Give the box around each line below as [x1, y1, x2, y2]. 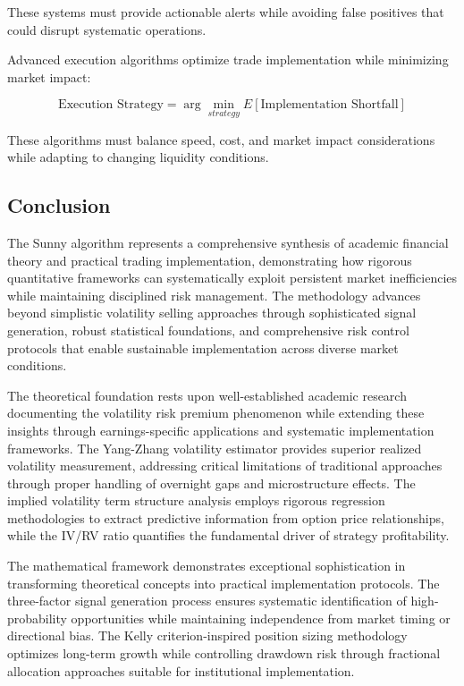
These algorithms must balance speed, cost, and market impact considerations [7, 130, 435, 148]
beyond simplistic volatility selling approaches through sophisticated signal [7, 303, 417, 322]
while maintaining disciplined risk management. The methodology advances [7, 285, 421, 304]
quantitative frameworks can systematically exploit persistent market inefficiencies [7, 268, 458, 287]
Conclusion [7, 191, 111, 219]
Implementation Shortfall [260, 98, 399, 112]
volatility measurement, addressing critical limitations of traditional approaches [7, 456, 443, 475]
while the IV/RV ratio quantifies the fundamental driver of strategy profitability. [7, 526, 450, 545]
